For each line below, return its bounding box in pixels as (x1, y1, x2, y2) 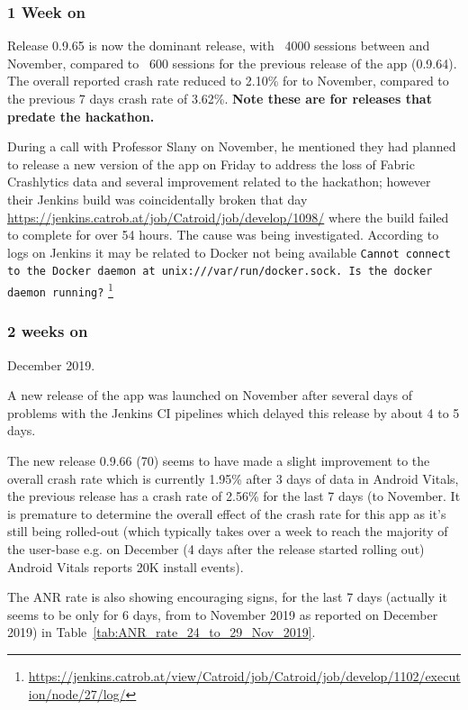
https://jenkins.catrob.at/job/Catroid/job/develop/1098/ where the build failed (7, 207, 449, 226)
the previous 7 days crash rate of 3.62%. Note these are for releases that (7, 89, 432, 107)
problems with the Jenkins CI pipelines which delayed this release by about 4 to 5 (7, 403, 460, 422)
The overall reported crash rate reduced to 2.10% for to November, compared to (7, 71, 449, 90)
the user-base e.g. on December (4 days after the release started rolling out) (7, 539, 425, 558)
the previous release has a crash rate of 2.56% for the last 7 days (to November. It (7, 487, 461, 505)
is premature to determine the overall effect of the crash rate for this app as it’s (7, 504, 446, 523)
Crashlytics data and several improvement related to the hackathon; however (7, 172, 431, 191)
